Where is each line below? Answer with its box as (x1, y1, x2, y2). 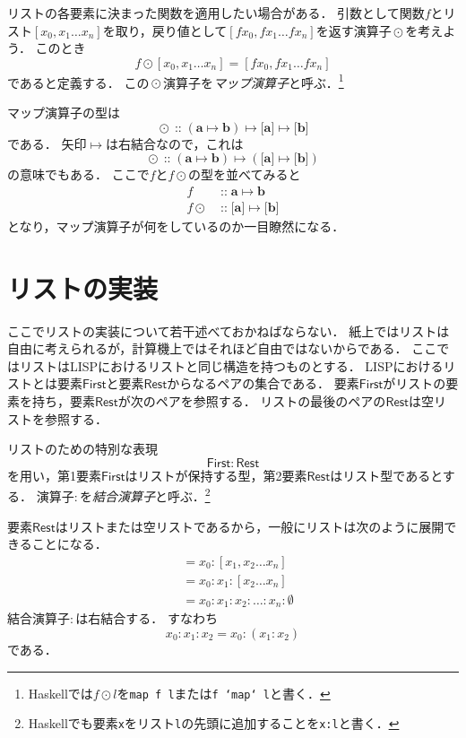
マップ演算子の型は (7, 103, 120, 122)
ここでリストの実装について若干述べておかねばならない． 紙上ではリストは (7, 321, 450, 340)
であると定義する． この (7, 73, 150, 91)
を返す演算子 (315, 21, 392, 39)
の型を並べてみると (187, 165, 301, 184)
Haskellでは (28, 683, 93, 702)
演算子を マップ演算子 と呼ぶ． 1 (163, 70, 344, 91)
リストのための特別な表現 (7, 439, 158, 458)
